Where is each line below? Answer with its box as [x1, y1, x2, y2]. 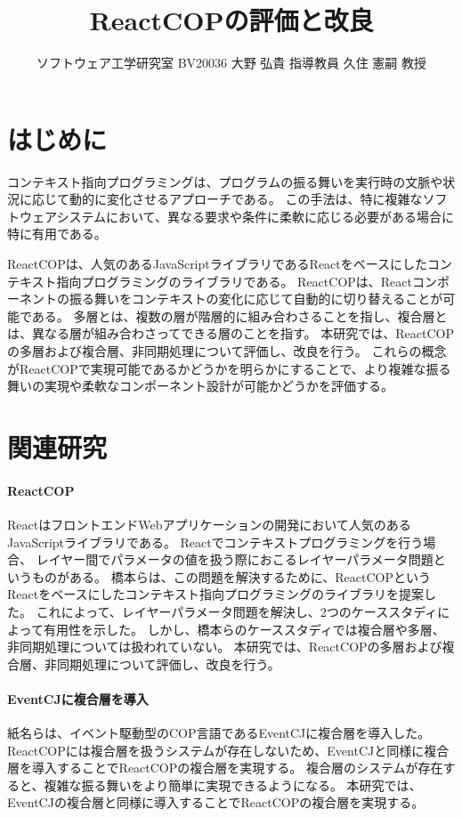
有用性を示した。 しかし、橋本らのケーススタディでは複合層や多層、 [43, 619, 445, 638]
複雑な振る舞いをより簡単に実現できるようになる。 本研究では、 [44, 775, 422, 794]
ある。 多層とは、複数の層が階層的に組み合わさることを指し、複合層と [31, 306, 448, 325]
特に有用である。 [7, 224, 107, 243]
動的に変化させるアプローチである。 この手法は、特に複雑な [69, 190, 423, 208]
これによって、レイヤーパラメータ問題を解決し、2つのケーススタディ [36, 602, 438, 620]
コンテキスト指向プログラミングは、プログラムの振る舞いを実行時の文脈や [7, 172, 443, 190]
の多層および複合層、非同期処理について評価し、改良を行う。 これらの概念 [7, 342, 447, 360]
